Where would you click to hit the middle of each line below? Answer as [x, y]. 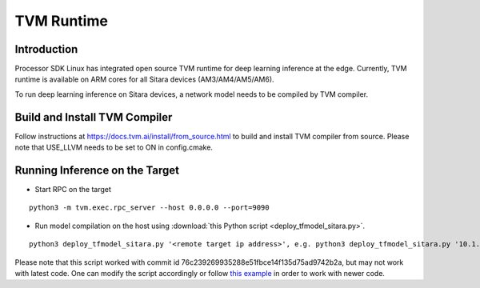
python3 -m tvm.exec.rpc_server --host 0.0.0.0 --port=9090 [149, 208]
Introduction [46, 49]
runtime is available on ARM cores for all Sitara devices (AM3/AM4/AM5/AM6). [145, 79]
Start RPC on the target [73, 190]
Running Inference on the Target [97, 170]
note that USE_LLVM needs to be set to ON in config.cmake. [114, 147]
